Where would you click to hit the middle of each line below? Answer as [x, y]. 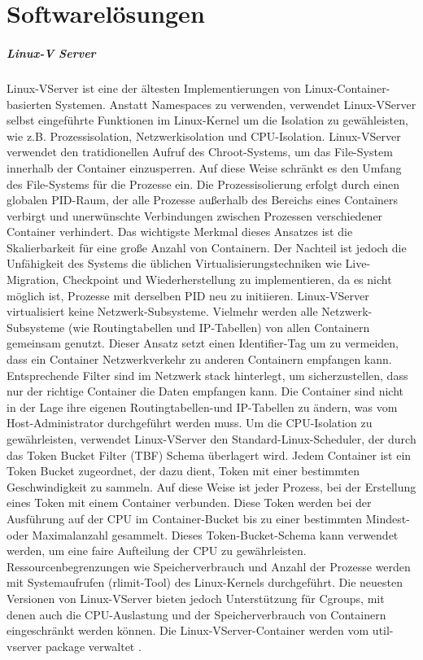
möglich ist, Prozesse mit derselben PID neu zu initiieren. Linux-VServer [188, 295]
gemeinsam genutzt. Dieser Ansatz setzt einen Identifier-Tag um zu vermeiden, [203, 343]
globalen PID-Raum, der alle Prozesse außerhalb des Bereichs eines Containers [203, 200]
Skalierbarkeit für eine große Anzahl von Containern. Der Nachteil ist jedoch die [207, 247]
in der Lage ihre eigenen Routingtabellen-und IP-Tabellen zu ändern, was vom [202, 406]
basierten [29, 104]
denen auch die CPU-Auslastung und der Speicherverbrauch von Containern [196, 614]
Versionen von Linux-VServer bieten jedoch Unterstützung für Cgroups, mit [196, 598]
